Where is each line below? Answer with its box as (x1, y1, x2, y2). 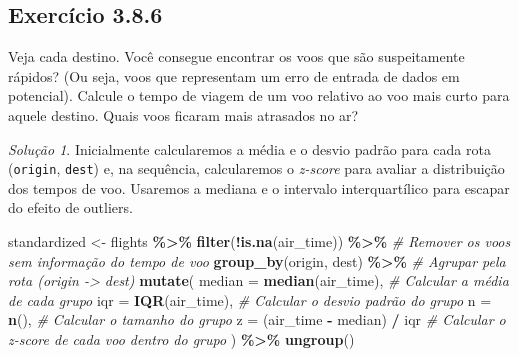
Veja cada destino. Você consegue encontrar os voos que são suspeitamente (8, 46, 465, 67)
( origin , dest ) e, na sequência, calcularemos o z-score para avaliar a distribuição (8, 158, 505, 179)
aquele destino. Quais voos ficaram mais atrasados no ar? (8, 104, 359, 125)
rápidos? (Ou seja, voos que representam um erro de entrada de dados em (8, 65, 460, 86)
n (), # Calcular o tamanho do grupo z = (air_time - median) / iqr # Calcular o (8, 309, 506, 330)
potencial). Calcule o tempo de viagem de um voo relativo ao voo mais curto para (8, 85, 510, 106)
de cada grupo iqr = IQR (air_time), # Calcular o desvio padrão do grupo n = (8, 289, 492, 310)
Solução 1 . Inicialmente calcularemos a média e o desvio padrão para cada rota (8, 138, 491, 159)
